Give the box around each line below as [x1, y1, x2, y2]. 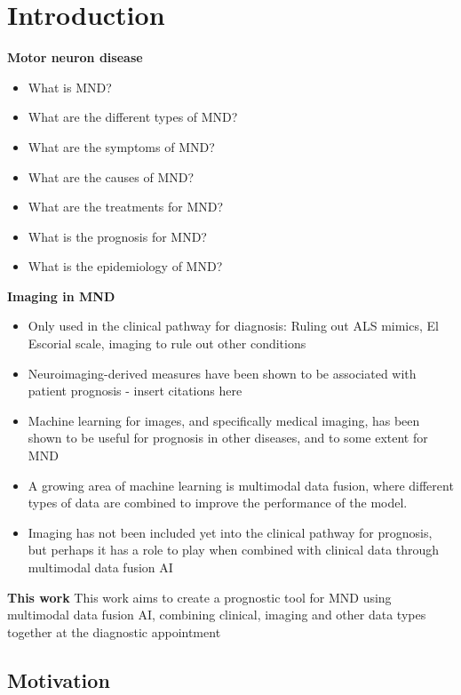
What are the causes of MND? [28, 167, 195, 186]
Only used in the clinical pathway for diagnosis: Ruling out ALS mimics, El [28, 316, 439, 335]
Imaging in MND [7, 286, 115, 305]
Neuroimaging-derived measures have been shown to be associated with [28, 363, 417, 382]
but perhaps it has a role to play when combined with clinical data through [28, 540, 440, 559]
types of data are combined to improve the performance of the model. [28, 493, 408, 512]
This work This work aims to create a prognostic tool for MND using [7, 587, 392, 606]
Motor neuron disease [7, 48, 143, 67]
